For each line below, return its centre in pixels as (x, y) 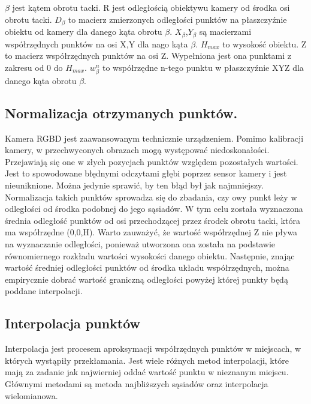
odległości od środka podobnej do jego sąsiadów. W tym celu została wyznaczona (154, 209)
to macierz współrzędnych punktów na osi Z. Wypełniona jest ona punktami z (148, 56)
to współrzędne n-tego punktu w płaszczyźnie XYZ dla (203, 67)
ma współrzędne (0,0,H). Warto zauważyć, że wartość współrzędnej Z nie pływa (151, 232)
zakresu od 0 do (34, 67)
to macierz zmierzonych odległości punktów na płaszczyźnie (177, 19)
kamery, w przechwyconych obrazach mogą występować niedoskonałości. (137, 150)
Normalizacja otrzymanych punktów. (121, 113)
